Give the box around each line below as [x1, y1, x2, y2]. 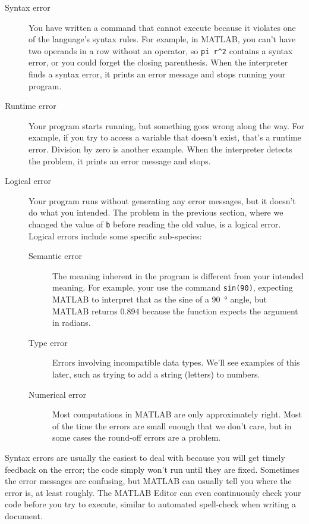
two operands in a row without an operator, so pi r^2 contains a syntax [29, 44, 293, 57]
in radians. [52, 316, 91, 329]
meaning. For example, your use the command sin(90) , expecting [52, 281, 293, 294]
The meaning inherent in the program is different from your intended [52, 269, 304, 282]
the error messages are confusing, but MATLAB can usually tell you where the [5, 475, 292, 487]
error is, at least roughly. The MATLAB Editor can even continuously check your [5, 486, 301, 498]
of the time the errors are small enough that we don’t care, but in [52, 419, 292, 432]
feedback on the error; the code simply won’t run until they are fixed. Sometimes [5, 463, 299, 475]
